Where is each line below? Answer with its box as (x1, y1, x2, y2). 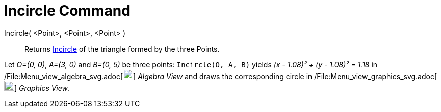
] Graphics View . (14, 83, 70, 92)
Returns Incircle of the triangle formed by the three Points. (24, 44, 220, 53)
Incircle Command (4, 2, 131, 19)
